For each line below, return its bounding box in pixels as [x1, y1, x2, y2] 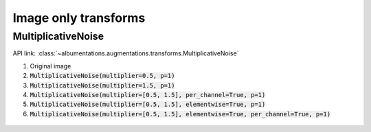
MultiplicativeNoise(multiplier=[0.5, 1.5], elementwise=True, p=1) [30, 101, 266, 109]
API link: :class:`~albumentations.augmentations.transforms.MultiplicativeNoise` [12, 49, 239, 57]
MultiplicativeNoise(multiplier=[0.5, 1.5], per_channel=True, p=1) [30, 91, 266, 98]
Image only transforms [12, 10, 146, 25]
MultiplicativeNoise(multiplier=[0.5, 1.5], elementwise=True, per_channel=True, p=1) [30, 110, 331, 118]
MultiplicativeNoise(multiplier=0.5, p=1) [30, 72, 175, 80]
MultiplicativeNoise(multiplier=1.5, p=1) [30, 81, 175, 89]
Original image [30, 62, 71, 70]
